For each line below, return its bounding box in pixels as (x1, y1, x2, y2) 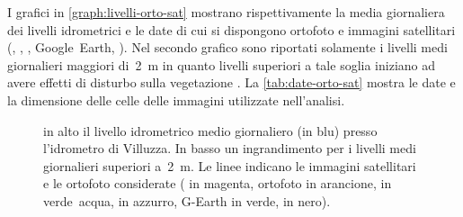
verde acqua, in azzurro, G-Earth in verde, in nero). (43, 191, 331, 210)
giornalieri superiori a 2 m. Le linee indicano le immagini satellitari (43, 156, 416, 175)
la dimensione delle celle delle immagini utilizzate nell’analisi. (7, 90, 345, 109)
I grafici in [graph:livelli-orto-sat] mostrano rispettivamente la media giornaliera (7, 3, 445, 21)
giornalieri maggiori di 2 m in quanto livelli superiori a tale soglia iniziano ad (7, 55, 436, 74)
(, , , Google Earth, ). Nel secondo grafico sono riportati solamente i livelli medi (7, 38, 448, 57)
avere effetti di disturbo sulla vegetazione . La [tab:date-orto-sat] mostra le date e (7, 73, 456, 92)
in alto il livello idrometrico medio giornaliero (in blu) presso (43, 121, 378, 140)
